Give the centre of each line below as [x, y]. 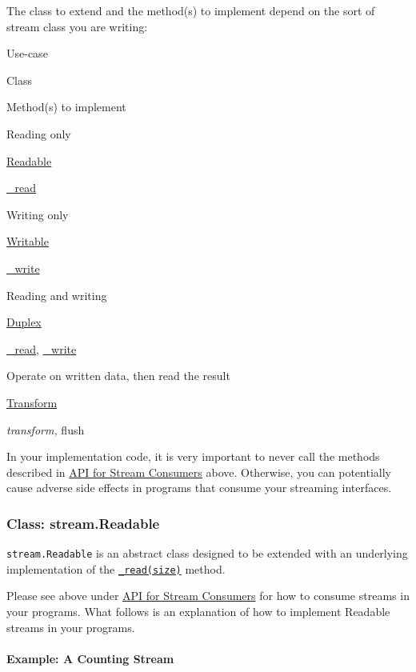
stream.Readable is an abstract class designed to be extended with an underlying [207, 553]
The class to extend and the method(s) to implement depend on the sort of [191, 10]
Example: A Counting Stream [90, 658]
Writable [28, 241]
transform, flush [46, 429]
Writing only [38, 214]
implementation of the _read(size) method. [116, 568]
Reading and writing [57, 295]
